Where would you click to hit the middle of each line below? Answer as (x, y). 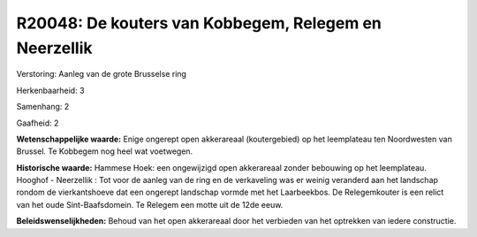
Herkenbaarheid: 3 (50, 90)
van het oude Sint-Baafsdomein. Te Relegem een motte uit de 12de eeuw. (150, 204)
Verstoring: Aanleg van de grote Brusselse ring (102, 74)
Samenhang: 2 (43, 107)
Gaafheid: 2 (38, 123)
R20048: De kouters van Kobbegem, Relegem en (199, 23)
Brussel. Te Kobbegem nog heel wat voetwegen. (105, 151)
